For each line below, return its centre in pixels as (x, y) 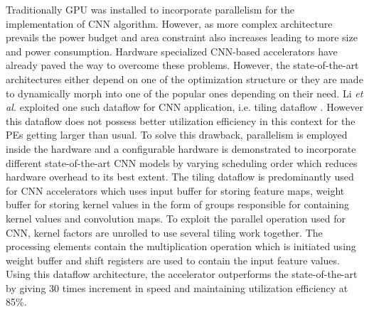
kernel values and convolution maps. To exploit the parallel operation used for (176, 218)
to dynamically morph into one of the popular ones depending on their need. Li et (184, 93)
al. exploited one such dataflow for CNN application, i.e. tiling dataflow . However (184, 107)
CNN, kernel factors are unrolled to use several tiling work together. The (164, 232)
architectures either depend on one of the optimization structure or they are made (184, 79)
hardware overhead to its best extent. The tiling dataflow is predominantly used (180, 177)
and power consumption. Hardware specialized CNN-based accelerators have (172, 51)
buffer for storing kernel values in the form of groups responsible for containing (177, 204)
